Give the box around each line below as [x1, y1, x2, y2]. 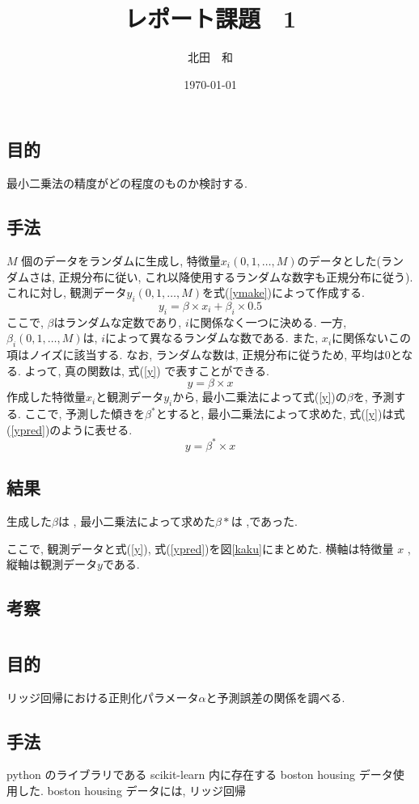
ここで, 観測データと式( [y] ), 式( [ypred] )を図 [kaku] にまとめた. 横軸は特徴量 [6, 540, 394, 556]
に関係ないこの [332, 329, 412, 346]
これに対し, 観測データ [6, 284, 127, 301]
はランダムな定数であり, [53, 313, 182, 330]
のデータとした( [297, 252, 381, 269]
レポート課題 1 [124, 2, 297, 35]
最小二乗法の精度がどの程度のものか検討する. [6, 175, 248, 192]
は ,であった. [231, 512, 298, 529]
